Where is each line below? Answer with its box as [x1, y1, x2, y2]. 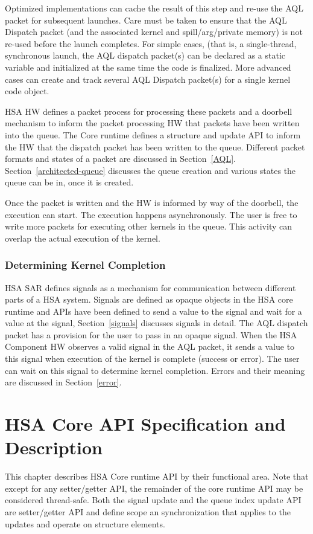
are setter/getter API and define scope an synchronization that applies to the [5, 505, 291, 518]
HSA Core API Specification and [5, 411, 286, 436]
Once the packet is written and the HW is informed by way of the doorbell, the [5, 196, 299, 208]
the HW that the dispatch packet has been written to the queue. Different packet [5, 140, 305, 153]
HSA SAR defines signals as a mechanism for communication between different [5, 281, 296, 294]
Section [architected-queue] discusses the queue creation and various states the [5, 164, 296, 176]
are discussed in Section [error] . [5, 376, 122, 388]
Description [5, 435, 103, 460]
